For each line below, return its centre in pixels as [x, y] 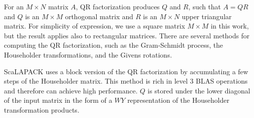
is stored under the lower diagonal [199, 90]
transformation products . [42, 109]
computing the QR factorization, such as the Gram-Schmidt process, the [114, 45]
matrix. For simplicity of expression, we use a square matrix [95, 26]
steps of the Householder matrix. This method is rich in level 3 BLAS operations [126, 81]
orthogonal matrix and [99, 16]
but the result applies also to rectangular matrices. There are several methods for [127, 35]
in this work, [230, 26]
